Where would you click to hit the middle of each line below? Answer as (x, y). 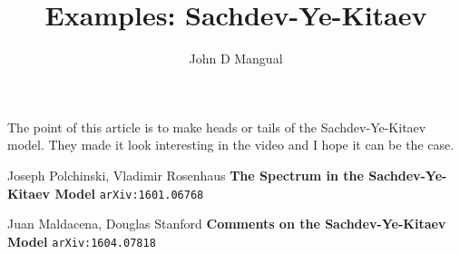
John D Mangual (236, 59)
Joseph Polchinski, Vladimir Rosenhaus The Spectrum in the (186, 175)
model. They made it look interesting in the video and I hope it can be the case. (231, 145)
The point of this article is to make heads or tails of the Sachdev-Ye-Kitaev (217, 127)
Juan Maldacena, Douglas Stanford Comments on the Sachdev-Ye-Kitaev (227, 224)
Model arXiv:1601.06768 (129, 193)
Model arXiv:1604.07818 (82, 241)
